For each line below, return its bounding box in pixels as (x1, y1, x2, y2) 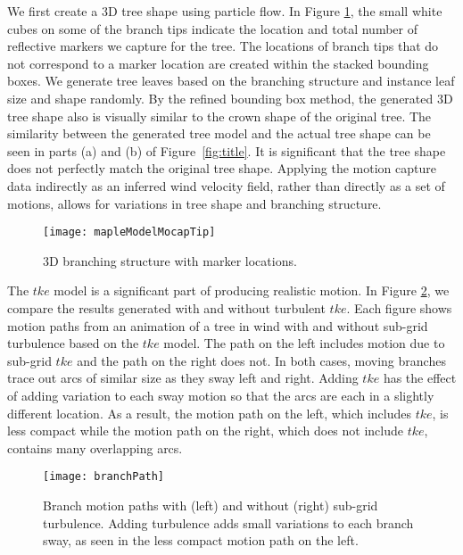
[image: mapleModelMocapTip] (43, 226, 216, 239)
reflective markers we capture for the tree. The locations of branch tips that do (7, 37, 439, 55)
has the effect (383, 369, 457, 387)
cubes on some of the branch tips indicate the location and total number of (7, 19, 418, 37)
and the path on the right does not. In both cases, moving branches (77, 351, 446, 369)
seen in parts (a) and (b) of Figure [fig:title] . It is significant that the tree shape (7, 141, 446, 160)
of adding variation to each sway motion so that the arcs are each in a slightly (7, 385, 434, 404)
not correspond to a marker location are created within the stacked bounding (7, 54, 429, 72)
